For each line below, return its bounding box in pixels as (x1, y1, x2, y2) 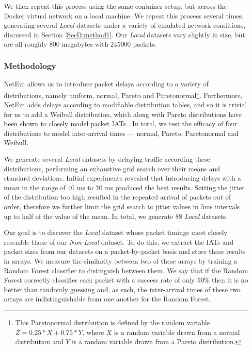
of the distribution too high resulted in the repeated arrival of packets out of (4, 192, 231, 202)
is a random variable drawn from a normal (114, 327, 240, 337)
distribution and (15, 336, 63, 347)
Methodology (4, 59, 57, 71)
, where (82, 327, 104, 337)
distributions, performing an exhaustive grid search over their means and (4, 163, 220, 173)
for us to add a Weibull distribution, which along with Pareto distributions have (4, 109, 242, 119)
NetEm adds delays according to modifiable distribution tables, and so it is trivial (4, 100, 247, 110)
